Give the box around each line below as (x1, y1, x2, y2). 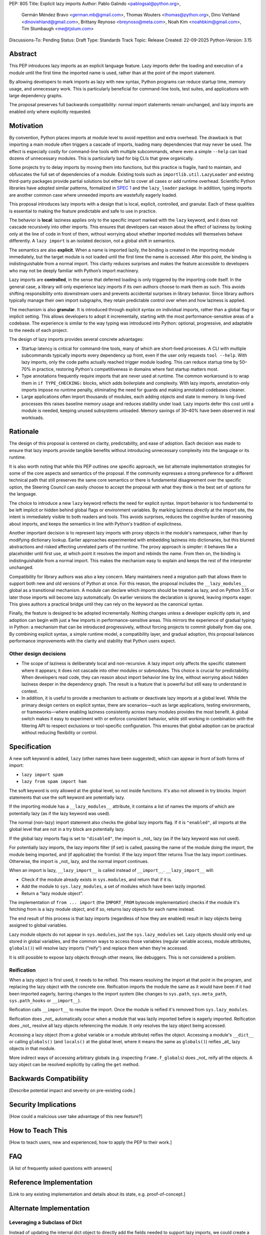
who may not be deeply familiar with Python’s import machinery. (9, 267, 140, 274)
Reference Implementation (9, 1178, 93, 1187)
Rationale (9, 427, 39, 436)
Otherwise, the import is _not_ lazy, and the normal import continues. (9, 859, 149, 864)
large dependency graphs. (9, 93, 63, 99)
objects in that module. (9, 1045, 56, 1052)
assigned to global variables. (9, 922, 67, 928)
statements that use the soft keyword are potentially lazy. (9, 794, 125, 800)
